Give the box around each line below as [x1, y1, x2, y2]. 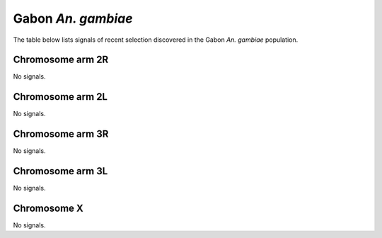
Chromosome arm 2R [13, 54, 109, 66]
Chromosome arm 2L [13, 91, 108, 103]
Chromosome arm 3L [13, 165, 108, 177]
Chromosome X [13, 202, 84, 214]
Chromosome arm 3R [13, 128, 109, 140]
